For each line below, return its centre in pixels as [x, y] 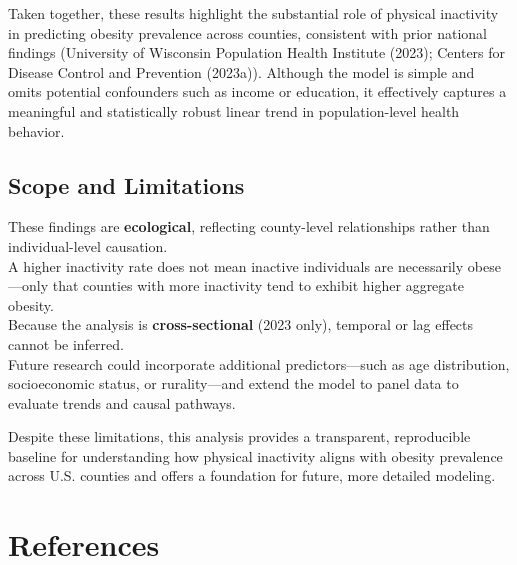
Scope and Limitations [126, 184]
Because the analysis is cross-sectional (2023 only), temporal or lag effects [241, 324]
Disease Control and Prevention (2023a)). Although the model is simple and [241, 71]
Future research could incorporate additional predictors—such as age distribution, [259, 363]
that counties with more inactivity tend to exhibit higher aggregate [258, 285]
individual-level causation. [88, 245]
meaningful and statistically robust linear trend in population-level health [234, 110]
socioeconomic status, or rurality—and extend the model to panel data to [233, 383]
